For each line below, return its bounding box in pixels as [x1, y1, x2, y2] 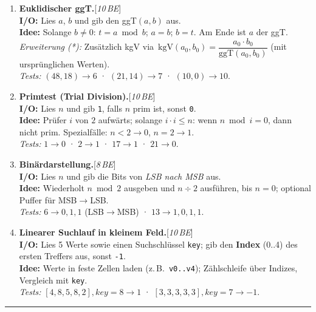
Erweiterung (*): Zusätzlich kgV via [19, 40, 154, 53]
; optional [275, 181, 312, 194]
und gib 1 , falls [66, 101, 122, 114]
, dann [268, 114, 292, 126]
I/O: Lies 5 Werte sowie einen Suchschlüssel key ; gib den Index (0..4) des [19, 237, 298, 250]
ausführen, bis [200, 181, 252, 194]
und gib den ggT [74, 13, 137, 26]
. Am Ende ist [193, 25, 246, 38]
